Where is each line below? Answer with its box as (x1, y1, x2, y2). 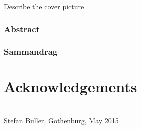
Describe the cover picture (4, 1, 84, 11)
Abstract (4, 22, 40, 35)
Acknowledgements (4, 76, 137, 97)
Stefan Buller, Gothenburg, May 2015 (4, 115, 119, 125)
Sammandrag (4, 45, 58, 58)
